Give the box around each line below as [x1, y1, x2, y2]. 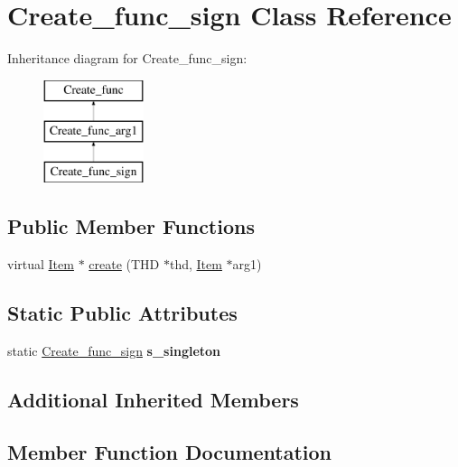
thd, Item [169, 254, 222, 273]
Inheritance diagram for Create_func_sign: [7, 49, 248, 68]
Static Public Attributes [7, 298, 238, 326]
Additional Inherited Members [7, 385, 299, 413]
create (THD [89, 254, 160, 273]
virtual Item [7, 254, 74, 273]
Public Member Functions [7, 212, 255, 240]
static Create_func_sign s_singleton [7, 341, 221, 360]
